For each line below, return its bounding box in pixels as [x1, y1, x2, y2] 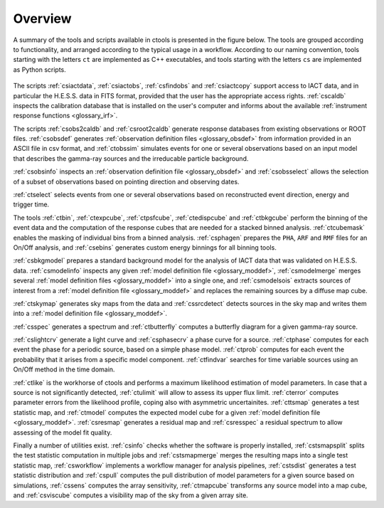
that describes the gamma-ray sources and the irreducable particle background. [13, 154, 249, 163]
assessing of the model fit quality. [13, 428, 112, 437]
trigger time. [13, 200, 50, 209]
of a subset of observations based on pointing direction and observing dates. [13, 177, 240, 186]
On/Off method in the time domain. [13, 365, 115, 374]
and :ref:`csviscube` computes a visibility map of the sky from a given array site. [13, 491, 248, 499]
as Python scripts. [13, 65, 67, 74]
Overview [13, 11, 72, 26]
